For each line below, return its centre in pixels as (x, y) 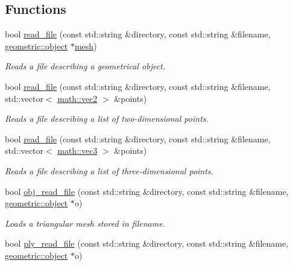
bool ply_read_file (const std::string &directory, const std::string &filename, (147, 243)
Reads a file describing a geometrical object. (85, 66)
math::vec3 (77, 150)
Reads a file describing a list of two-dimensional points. (107, 119)
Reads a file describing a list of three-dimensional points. (109, 170)
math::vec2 (77, 98)
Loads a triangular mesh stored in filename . (85, 223)
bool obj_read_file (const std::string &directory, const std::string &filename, (147, 191)
